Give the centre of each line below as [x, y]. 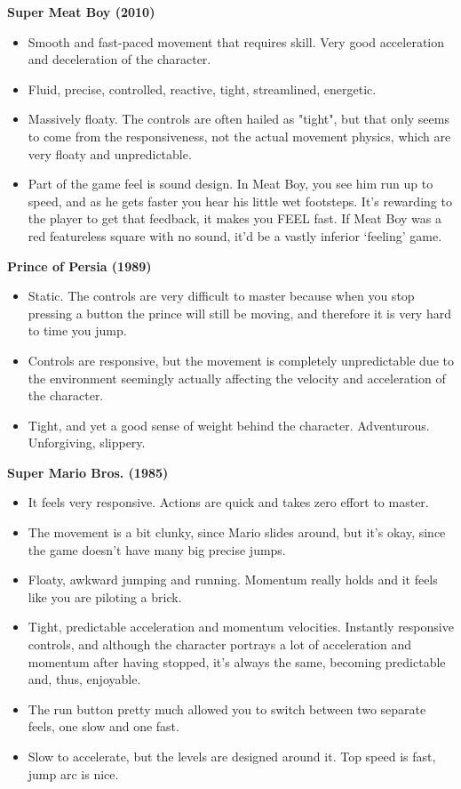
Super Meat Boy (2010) [81, 12]
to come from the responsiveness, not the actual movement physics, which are [239, 136]
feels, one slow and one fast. [103, 726]
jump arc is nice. [73, 773]
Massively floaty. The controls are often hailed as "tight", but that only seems [238, 119]
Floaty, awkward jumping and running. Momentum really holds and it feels [233, 580]
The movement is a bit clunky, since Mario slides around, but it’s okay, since [237, 532]
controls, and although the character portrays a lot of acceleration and [220, 644]
